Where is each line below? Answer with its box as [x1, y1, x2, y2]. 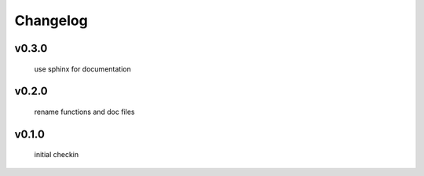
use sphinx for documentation [34, 64, 131, 74]
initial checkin [34, 150, 79, 159]
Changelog [14, 12, 88, 29]
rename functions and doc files [34, 107, 135, 116]
